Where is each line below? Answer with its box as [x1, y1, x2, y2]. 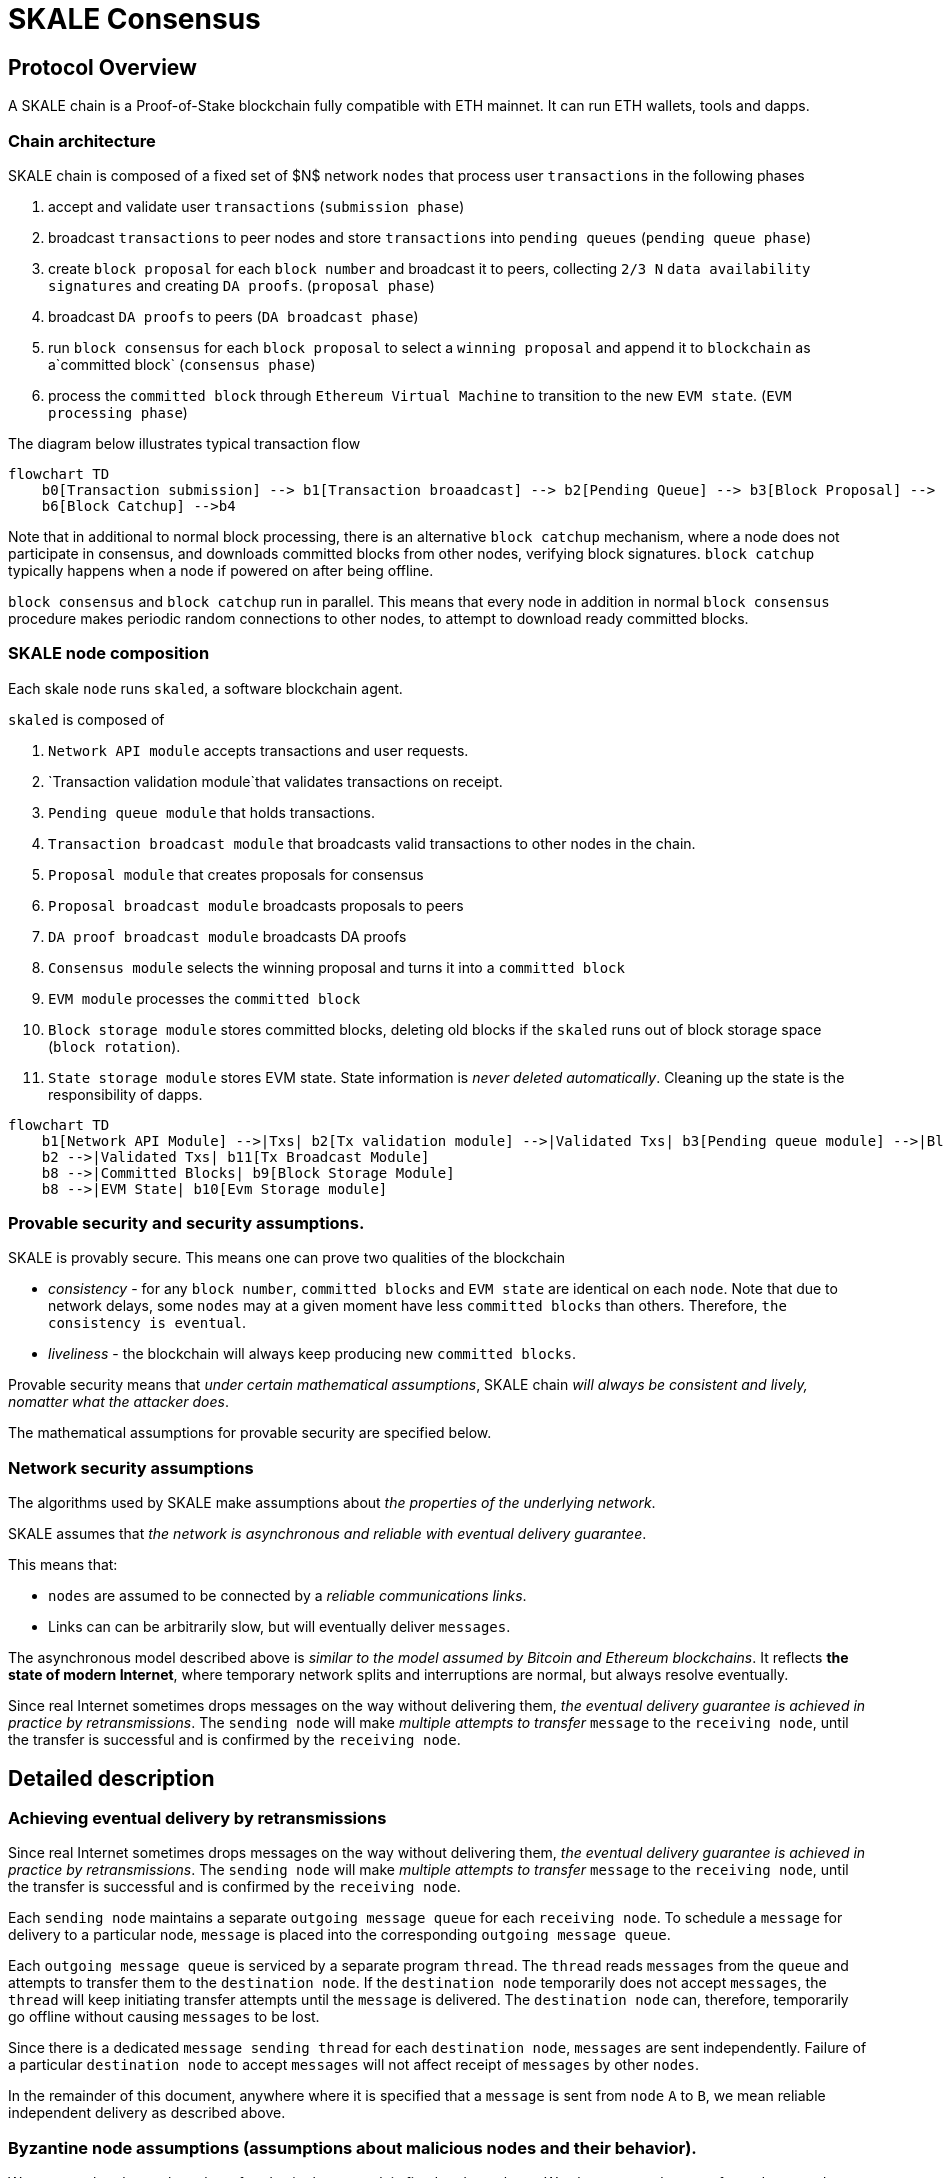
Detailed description [8, 1765, 215, 1791]
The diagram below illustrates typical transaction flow [8, 434, 361, 452]
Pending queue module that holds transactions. [48, 803, 376, 821]
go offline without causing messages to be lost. [8, 2008, 320, 2026]
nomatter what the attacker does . [8, 1393, 229, 1411]
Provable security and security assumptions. [8, 1213, 365, 1234]
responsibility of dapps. [48, 1085, 203, 1103]
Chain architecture [8, 130, 156, 151]
